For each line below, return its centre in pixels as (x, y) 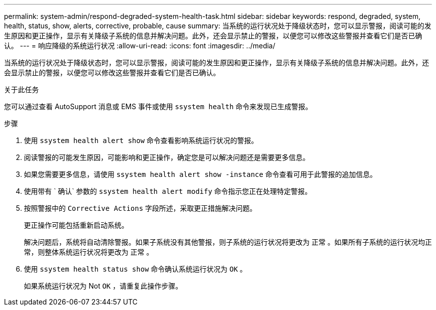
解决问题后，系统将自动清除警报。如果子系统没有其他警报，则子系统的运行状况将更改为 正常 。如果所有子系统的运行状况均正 (228, 242)
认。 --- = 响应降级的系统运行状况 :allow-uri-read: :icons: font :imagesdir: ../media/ (140, 46)
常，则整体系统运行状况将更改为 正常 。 (89, 252)
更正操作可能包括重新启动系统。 (76, 225)
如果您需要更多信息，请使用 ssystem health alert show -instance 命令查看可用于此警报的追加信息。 (200, 174)
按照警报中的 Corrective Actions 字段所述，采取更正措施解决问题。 (140, 208)
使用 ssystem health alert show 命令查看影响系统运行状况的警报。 (141, 140)
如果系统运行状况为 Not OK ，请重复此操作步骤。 (103, 286)
